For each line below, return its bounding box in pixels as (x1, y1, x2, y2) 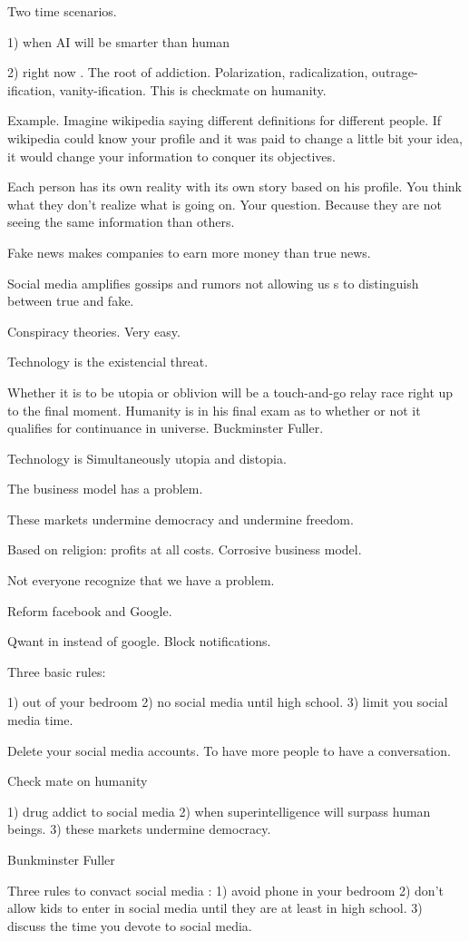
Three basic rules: (7, 662, 106, 681)
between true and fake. (7, 291, 134, 310)
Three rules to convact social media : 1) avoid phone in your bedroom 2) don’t (7, 880, 444, 899)
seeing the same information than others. (7, 212, 235, 231)
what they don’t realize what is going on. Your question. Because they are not (7, 194, 442, 213)
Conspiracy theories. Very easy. (7, 321, 181, 340)
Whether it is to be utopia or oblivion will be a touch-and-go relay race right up (7, 382, 454, 401)
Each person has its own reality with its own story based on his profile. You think (7, 177, 463, 196)
